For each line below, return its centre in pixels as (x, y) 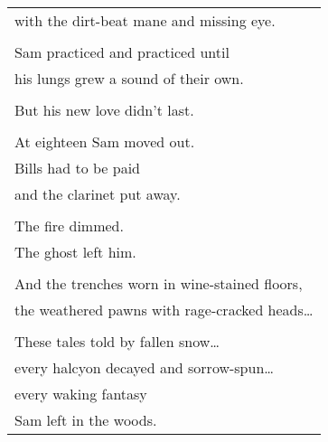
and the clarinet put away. (98, 194)
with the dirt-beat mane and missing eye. (145, 20)
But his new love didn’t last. (104, 110)
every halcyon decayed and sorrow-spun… (145, 367)
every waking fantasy (81, 394)
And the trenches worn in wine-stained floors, (159, 283)
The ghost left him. (75, 252)
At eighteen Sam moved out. (105, 141)
